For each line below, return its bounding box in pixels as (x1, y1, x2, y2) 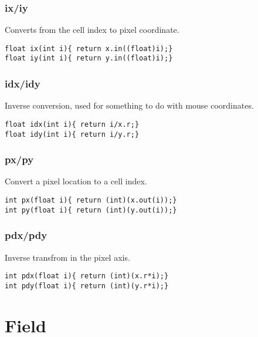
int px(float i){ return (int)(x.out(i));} (5, 196, 177, 205)
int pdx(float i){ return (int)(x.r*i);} (5, 272, 169, 281)
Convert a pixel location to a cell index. (5, 175, 147, 187)
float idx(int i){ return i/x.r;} (5, 120, 140, 129)
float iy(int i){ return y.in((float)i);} (5, 54, 173, 63)
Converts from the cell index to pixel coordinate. (5, 23, 179, 36)
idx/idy (5, 76, 40, 91)
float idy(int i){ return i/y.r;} (5, 130, 140, 139)
